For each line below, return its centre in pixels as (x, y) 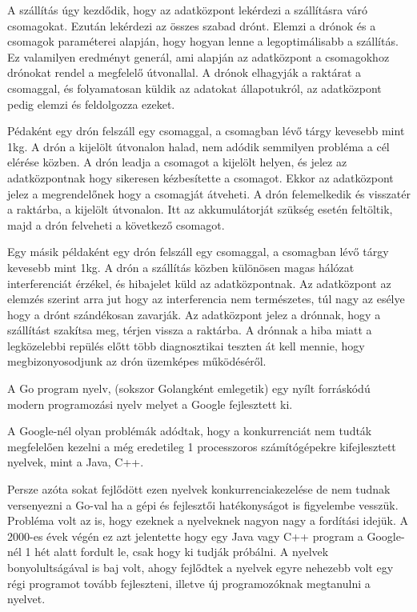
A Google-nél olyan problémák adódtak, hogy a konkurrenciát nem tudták (190, 431)
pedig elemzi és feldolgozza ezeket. (91, 104)
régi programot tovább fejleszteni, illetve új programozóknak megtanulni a (189, 583)
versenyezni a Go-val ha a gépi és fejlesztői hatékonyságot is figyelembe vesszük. (203, 504)
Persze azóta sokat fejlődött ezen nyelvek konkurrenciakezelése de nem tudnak (199, 489)
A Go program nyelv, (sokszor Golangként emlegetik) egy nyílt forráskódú (189, 388)
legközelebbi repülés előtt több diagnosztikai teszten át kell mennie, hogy (186, 345)
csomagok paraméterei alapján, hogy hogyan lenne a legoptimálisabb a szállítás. (203, 41)
